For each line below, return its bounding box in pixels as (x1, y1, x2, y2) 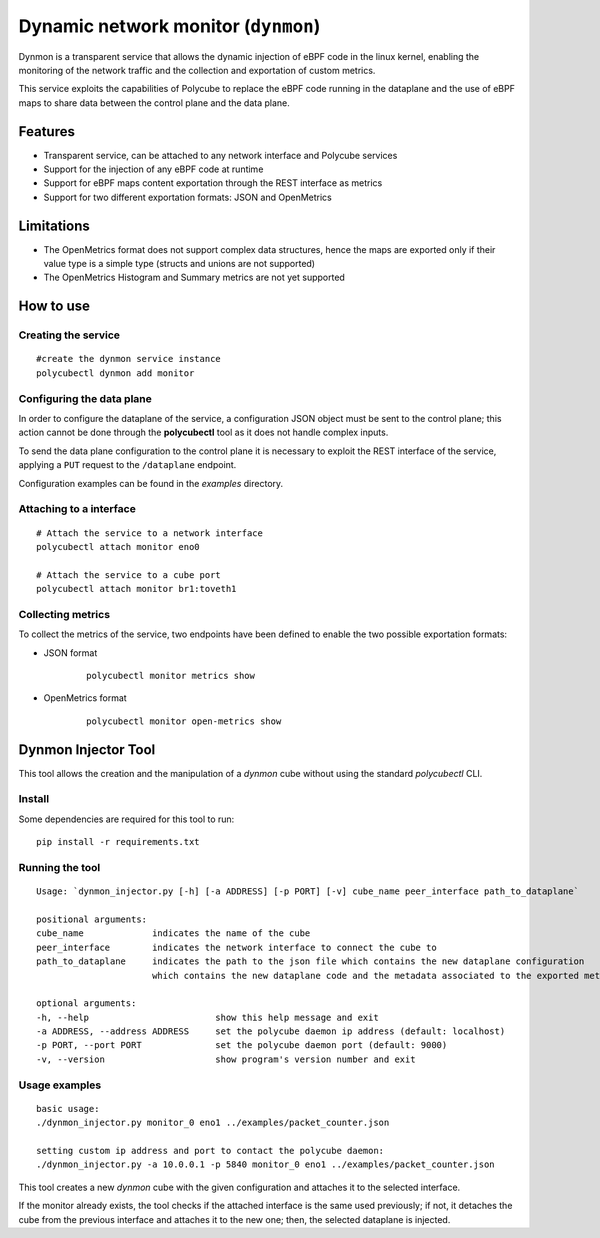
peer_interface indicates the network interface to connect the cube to (36, 941, 437, 953)
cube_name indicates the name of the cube (36, 928, 311, 939)
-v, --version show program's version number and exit (36, 1053, 416, 1065)
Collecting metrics (18, 607, 110, 621)
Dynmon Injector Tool (18, 741, 156, 758)
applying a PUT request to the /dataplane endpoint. (18, 459, 237, 471)
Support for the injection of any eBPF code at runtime (43, 163, 264, 175)
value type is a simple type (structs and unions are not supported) (43, 258, 315, 270)
